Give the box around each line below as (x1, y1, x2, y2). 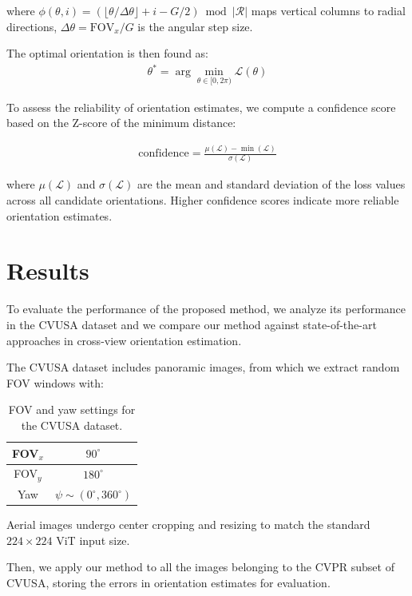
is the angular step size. (137, 18, 253, 34)
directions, (6, 18, 57, 34)
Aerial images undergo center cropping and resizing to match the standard (6, 516, 370, 533)
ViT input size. (56, 531, 130, 548)
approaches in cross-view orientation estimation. (6, 332, 242, 348)
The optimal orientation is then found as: (6, 45, 208, 62)
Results (6, 254, 89, 287)
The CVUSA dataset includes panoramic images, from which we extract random (6, 359, 400, 375)
